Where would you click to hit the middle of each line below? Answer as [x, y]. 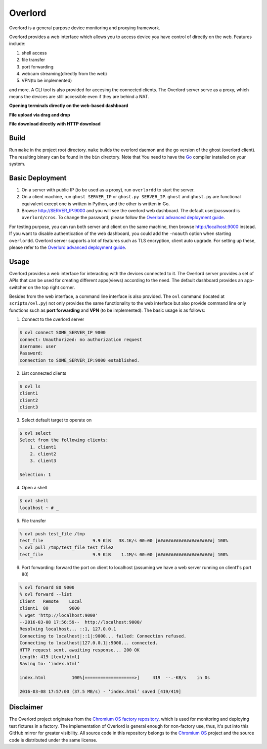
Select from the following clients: [64, 440]
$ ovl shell [34, 501]
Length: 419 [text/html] [50, 657]
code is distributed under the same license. [53, 740]
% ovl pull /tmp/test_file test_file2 [67, 547]
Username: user [38, 346]
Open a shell [34, 488]
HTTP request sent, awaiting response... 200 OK [80, 650]
